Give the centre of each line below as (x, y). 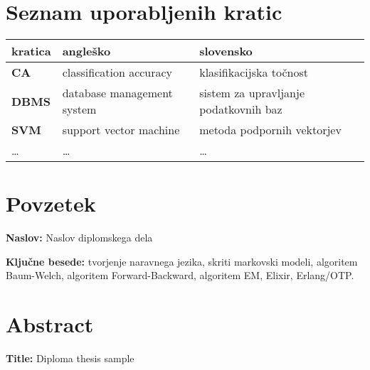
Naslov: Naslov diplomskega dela (79, 238)
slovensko (226, 51)
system (79, 109)
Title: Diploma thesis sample (70, 358)
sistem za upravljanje (252, 93)
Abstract (50, 324)
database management (117, 93)
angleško (86, 51)
